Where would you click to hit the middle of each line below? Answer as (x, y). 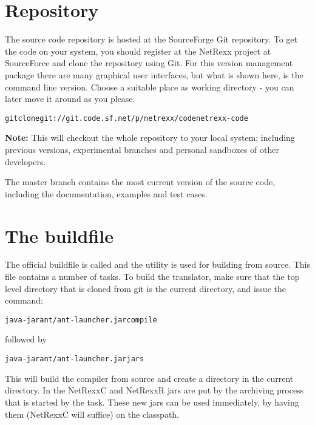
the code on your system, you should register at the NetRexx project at (138, 51)
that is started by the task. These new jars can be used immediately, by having (152, 402)
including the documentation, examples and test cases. (106, 193)
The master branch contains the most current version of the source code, (140, 182)
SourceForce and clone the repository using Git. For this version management (149, 63)
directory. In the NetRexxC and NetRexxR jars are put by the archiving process (154, 390)
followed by (26, 339)
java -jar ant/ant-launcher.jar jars (75, 359)
